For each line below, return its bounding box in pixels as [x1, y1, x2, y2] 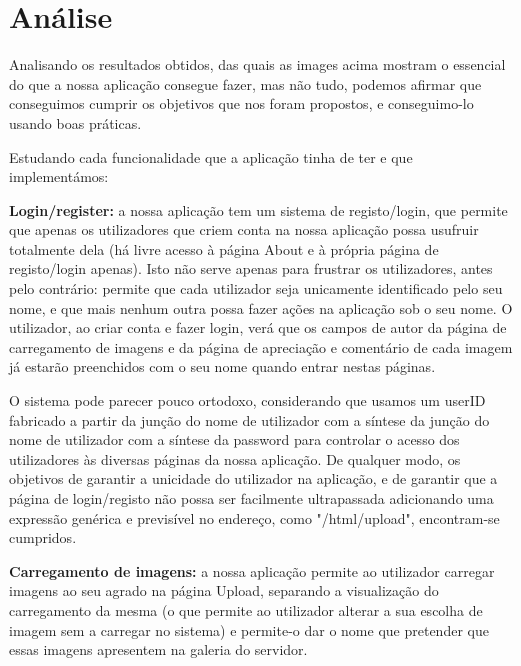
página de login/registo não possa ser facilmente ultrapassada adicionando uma [9, 488, 494, 508]
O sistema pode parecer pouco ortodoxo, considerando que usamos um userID [9, 390, 486, 411]
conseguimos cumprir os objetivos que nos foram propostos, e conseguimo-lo [9, 93, 474, 114]
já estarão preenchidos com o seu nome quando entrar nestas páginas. [9, 356, 436, 377]
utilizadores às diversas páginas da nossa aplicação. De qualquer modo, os [9, 448, 461, 469]
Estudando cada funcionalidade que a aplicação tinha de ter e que [9, 146, 413, 167]
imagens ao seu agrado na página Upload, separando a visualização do [9, 580, 439, 601]
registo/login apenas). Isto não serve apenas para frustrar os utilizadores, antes [9, 258, 493, 279]
